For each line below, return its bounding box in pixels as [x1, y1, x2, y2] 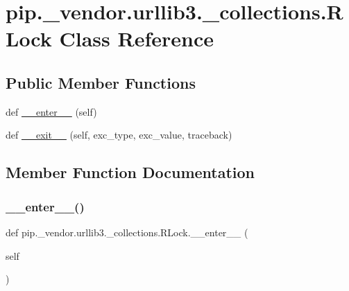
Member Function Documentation [6, 161, 255, 183]
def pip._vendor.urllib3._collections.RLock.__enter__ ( [6, 224, 248, 239]
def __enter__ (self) [6, 104, 97, 118]
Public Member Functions [6, 71, 196, 93]
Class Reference [59, 24, 214, 53]
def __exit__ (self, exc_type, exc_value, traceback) [6, 127, 232, 142]
